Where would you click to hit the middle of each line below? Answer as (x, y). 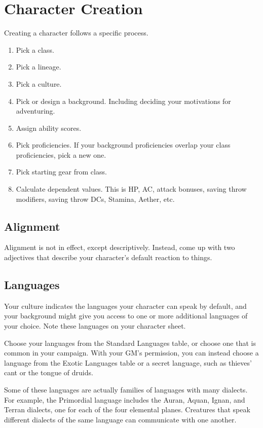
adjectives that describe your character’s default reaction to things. (108, 257)
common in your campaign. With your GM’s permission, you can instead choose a (131, 353)
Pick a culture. (39, 83)
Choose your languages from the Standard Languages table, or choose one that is (130, 343)
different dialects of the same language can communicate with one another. (120, 419)
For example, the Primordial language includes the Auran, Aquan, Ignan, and (125, 399)
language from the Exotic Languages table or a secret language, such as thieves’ (128, 362)
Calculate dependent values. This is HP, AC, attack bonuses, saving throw (131, 189)
